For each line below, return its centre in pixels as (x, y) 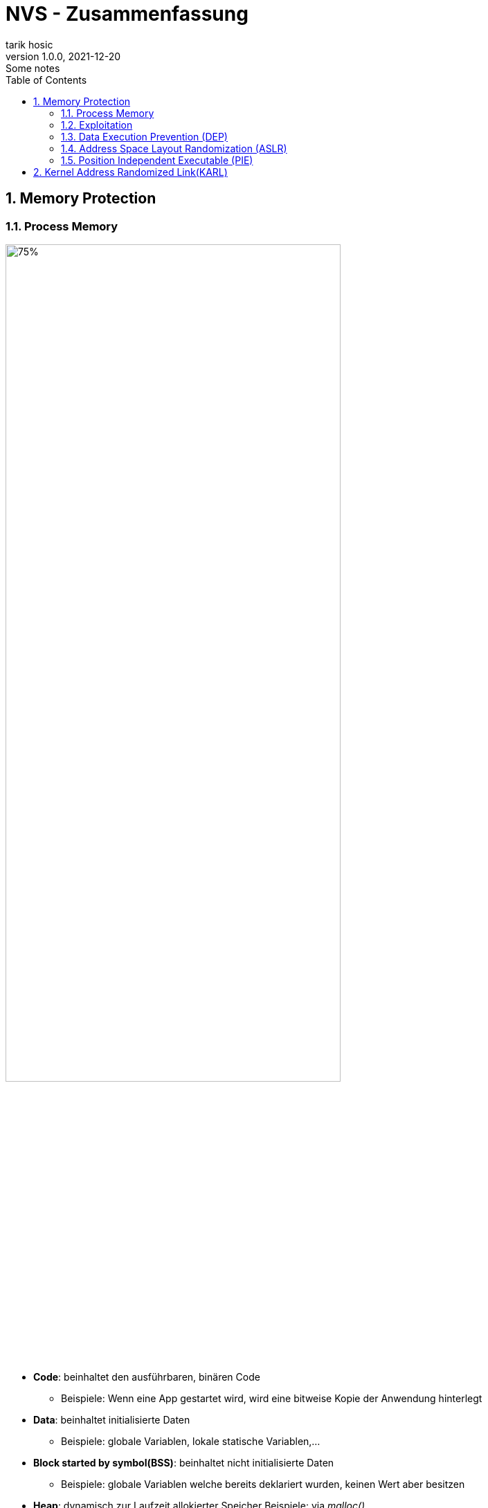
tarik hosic (29, 44)
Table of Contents (46, 80)
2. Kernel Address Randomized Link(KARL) (130, 172)
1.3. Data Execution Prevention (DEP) (144, 136)
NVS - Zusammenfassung (127, 14)
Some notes (33, 68)
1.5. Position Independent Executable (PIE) (157, 160)
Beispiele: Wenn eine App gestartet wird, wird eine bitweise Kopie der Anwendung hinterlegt (272, 1398)
